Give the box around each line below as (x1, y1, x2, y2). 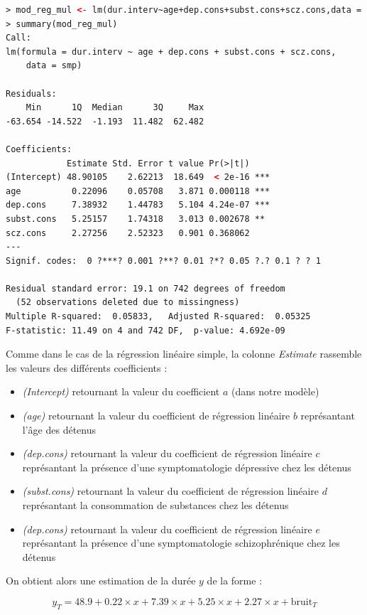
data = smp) (26, 60, 82, 71)
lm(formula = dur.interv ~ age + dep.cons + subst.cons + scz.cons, (6, 46, 336, 57)
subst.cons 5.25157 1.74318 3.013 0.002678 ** (6, 213, 265, 224)
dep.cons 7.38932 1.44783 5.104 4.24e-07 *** (6, 200, 270, 210)
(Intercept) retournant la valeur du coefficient (22, 384, 220, 399)
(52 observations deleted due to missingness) (16, 297, 240, 308)
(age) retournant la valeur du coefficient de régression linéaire (22, 408, 290, 423)
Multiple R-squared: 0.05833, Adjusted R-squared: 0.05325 (6, 311, 311, 322)
